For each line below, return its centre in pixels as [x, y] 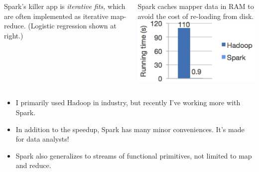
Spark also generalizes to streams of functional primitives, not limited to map [134, 155]
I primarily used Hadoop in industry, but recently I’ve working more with [128, 102]
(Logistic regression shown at [72, 26]
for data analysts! [42, 139]
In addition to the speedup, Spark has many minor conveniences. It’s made [130, 129]
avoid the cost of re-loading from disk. [196, 16]
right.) [14, 35]
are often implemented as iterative [56, 16]
